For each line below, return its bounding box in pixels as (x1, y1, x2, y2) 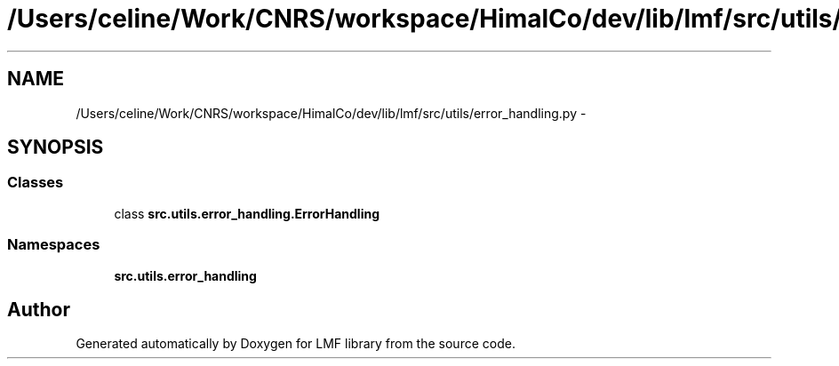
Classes (7, 173, 64, 192)
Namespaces (7, 235, 100, 254)
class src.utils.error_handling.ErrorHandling (114, 205, 380, 221)
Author (7, 298, 70, 321)
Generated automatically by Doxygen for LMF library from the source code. (76, 336, 515, 352)
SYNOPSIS (7, 136, 104, 159)
